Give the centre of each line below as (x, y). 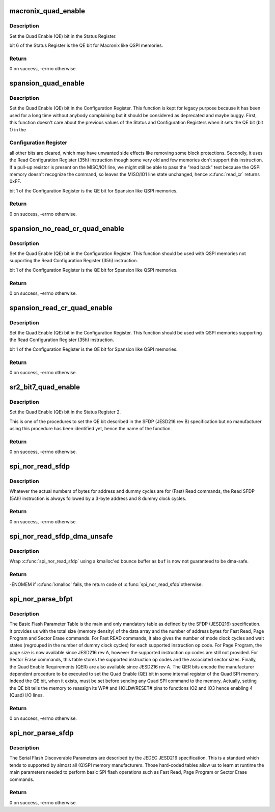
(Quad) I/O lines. (27, 695)
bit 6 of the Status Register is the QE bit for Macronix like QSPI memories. (86, 45)
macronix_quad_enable (47, 11)
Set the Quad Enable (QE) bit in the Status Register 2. (65, 412)
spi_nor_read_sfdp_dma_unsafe (61, 536)
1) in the (18, 129)
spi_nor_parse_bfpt (41, 599)
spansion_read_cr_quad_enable (61, 308)
